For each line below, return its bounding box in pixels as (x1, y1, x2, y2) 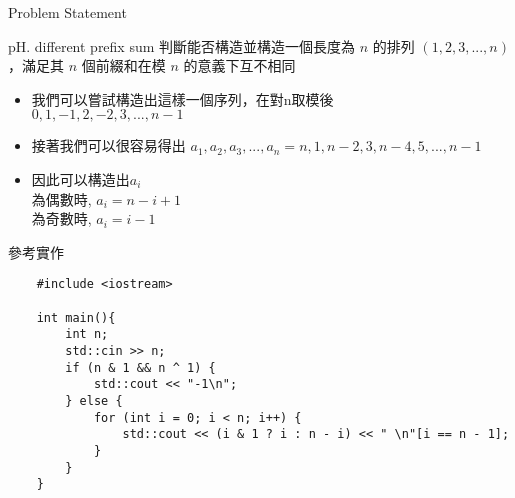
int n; (65, 327, 109, 342)
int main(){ (36, 310, 116, 325)
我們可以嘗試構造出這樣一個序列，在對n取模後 (31, 88, 334, 109)
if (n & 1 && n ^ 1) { (65, 360, 216, 375)
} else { (65, 393, 123, 408)
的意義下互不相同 (183, 55, 296, 76)
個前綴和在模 (81, 55, 166, 76)
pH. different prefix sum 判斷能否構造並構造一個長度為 (8, 35, 356, 56)
